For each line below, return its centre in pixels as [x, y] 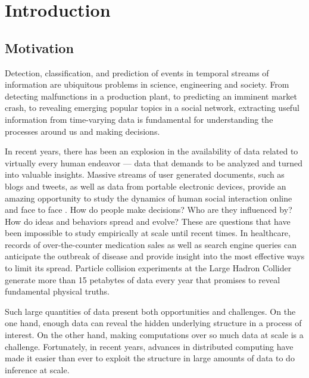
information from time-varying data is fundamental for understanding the [139, 119]
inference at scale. [37, 369]
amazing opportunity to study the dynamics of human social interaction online [149, 198]
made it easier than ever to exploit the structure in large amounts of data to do [150, 358]
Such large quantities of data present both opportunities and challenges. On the [150, 311]
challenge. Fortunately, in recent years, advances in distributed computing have [149, 346]
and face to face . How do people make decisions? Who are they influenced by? [149, 210]
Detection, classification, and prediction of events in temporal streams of [137, 72]
